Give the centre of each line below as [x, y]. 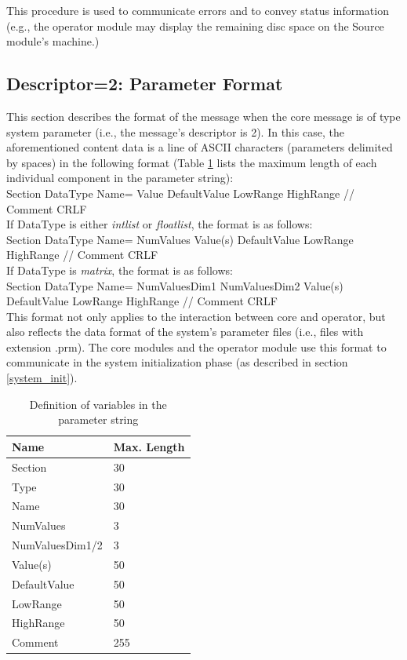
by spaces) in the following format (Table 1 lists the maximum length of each [192, 162]
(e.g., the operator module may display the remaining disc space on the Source [195, 26]
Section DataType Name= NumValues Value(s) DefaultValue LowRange [180, 239]
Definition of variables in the [98, 404]
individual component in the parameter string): [120, 178]
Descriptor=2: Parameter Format [145, 84]
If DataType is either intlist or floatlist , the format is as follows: [160, 224]
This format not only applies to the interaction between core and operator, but [196, 316]
